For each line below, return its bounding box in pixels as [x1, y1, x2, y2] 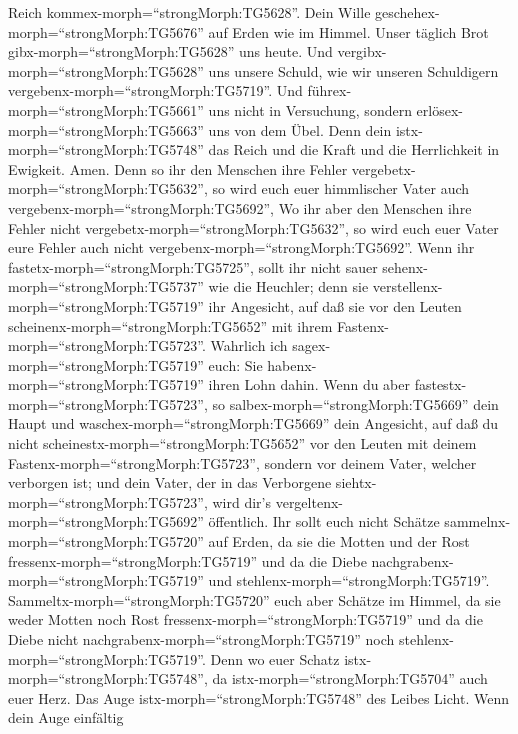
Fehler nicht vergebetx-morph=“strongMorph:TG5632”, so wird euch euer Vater [8, 217, 499, 238]
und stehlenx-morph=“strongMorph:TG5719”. [208, 570, 490, 591]
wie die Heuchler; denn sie [208, 276, 369, 297]
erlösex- [416, 99, 463, 120]
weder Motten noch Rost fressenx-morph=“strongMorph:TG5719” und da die [8, 609, 483, 630]
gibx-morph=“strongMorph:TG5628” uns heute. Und [8, 41, 333, 62]
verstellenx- [372, 276, 443, 297]
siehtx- [335, 472, 377, 493]
